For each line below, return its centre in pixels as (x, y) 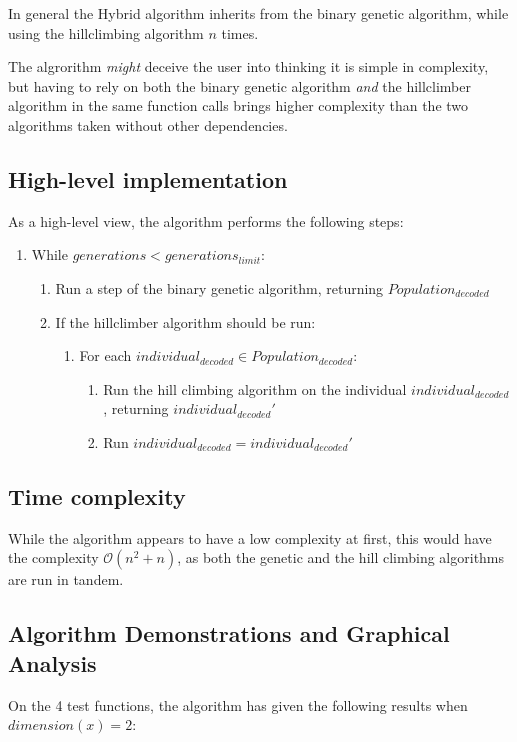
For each (105, 355)
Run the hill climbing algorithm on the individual (255, 388)
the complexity (53, 557)
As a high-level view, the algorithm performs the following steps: (206, 220)
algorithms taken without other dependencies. (148, 124)
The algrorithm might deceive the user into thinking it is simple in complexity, (248, 66)
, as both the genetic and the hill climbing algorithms (341, 557)
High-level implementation (148, 178)
